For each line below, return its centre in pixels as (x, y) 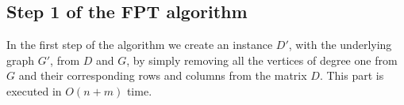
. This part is (352, 75)
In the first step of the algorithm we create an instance (140, 45)
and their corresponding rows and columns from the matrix (163, 75)
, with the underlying (340, 45)
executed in (34, 90)
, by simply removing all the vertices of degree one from (262, 60)
